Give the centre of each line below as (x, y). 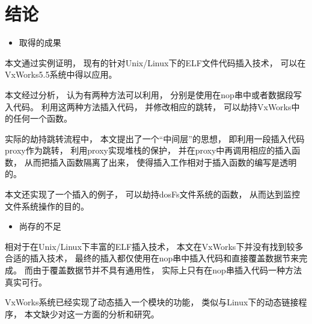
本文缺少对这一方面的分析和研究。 (92, 313)
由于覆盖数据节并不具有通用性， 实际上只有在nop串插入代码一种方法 (167, 270)
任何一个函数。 (42, 118)
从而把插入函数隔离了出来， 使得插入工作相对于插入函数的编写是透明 (161, 162)
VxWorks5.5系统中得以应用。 (61, 74)
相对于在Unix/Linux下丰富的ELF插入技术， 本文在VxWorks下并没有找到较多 (154, 246)
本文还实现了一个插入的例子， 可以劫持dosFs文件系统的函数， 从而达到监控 (153, 194)
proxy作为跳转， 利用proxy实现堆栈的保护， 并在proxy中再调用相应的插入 (148, 150)
